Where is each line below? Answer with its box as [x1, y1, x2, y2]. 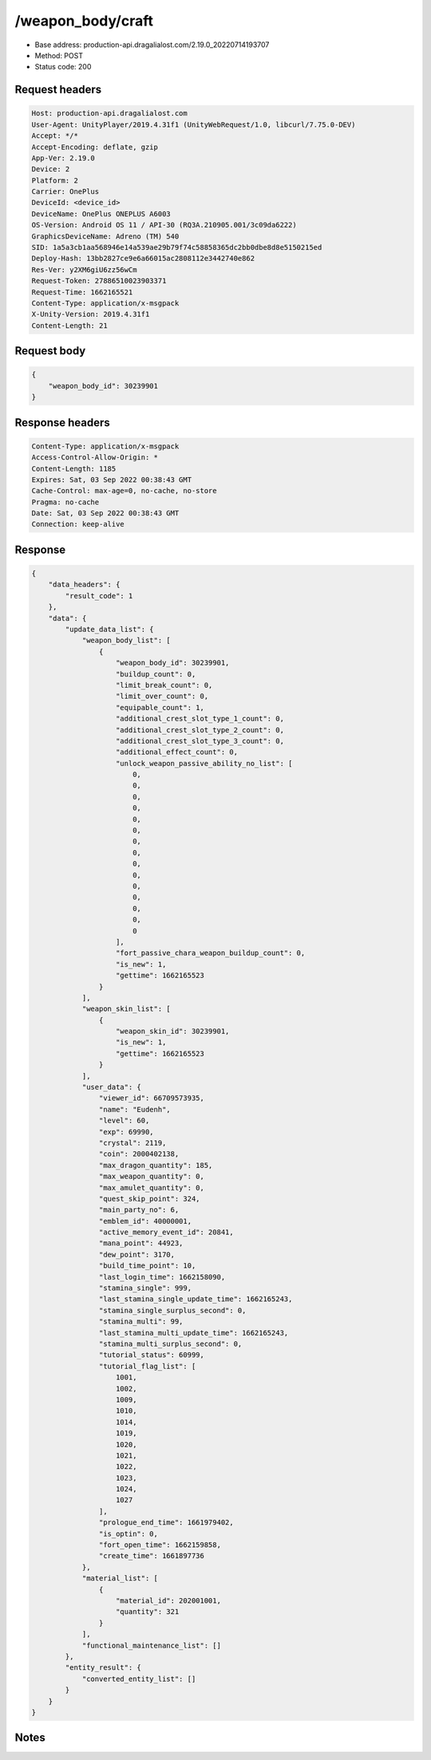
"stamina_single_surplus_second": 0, [98, 1305, 247, 1315]
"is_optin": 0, [98, 1529, 159, 1538]
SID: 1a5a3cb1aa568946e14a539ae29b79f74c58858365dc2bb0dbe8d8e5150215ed [31, 243, 322, 252]
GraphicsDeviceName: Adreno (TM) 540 [31, 231, 180, 241]
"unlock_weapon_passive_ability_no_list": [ [116, 759, 293, 768]
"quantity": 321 [116, 1608, 180, 1616]
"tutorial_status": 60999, [98, 1351, 205, 1359]
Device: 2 [31, 164, 70, 174]
